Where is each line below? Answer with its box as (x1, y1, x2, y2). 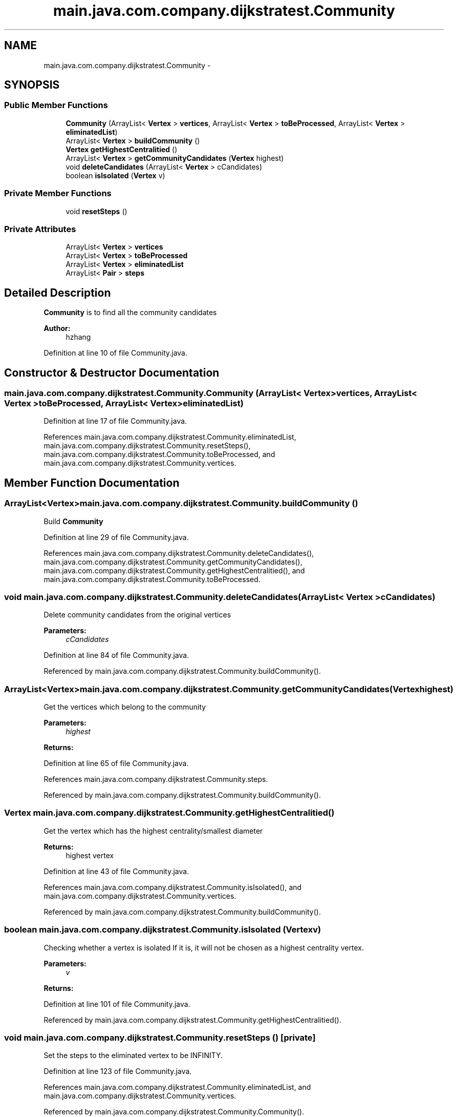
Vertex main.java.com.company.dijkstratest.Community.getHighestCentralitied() (4, 808, 335, 818)
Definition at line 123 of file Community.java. (43, 1067, 192, 1076)
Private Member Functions (4, 188, 112, 199)
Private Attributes (4, 223, 76, 234)
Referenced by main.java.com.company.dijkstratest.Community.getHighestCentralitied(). (43, 1015, 341, 1024)
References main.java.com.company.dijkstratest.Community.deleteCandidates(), (43, 548, 314, 557)
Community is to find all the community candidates (43, 308, 217, 317)
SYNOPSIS (4, 78, 60, 92)
